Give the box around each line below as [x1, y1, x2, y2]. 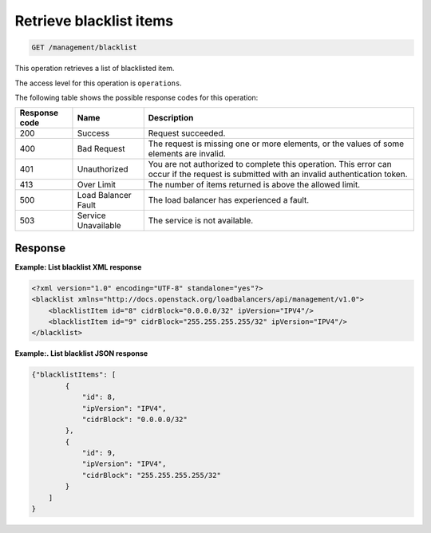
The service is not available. [148, 215, 254, 227]
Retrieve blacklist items [14, 12, 174, 30]
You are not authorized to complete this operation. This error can [148, 159, 392, 170]
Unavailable [77, 220, 121, 231]
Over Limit [77, 180, 116, 191]
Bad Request [77, 144, 125, 155]
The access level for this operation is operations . [14, 78, 183, 88]
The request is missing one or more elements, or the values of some [148, 138, 405, 149]
